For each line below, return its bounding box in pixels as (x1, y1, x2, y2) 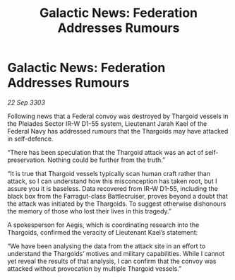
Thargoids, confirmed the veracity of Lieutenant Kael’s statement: (7, 228, 198, 236)
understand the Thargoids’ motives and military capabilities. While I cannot (7, 249, 224, 257)
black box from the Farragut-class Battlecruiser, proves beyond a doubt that (7, 192, 228, 200)
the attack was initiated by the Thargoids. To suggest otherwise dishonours (7, 199, 227, 208)
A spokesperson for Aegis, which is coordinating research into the (7, 221, 200, 229)
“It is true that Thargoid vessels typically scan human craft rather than (7, 169, 210, 177)
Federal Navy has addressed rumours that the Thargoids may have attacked (7, 127, 229, 135)
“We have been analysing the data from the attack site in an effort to (7, 242, 206, 250)
